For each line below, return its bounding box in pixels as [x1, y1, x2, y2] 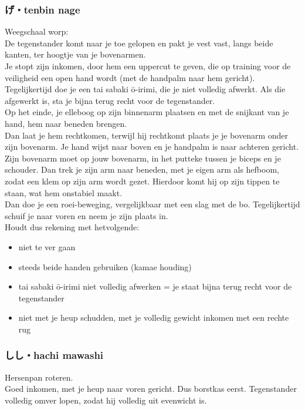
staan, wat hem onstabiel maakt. [5, 186, 123, 199]
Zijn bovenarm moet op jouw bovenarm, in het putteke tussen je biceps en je [5, 152, 281, 164]
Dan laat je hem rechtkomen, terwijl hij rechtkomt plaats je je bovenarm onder [5, 129, 289, 141]
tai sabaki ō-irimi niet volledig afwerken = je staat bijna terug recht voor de [18, 280, 292, 293]
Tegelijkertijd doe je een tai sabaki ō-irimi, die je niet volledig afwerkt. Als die [5, 83, 286, 95]
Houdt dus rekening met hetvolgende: [5, 221, 140, 233]
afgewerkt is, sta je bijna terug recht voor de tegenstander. [5, 94, 215, 106]
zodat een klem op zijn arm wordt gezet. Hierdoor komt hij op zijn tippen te [5, 174, 280, 187]
